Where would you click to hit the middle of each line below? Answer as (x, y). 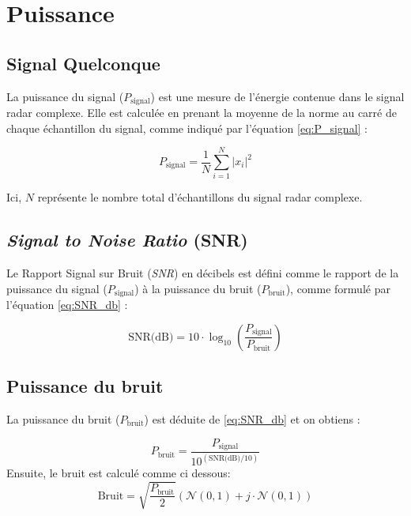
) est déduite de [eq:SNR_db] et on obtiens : (252, 418)
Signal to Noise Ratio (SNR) (127, 240)
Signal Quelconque (83, 63)
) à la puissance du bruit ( (198, 288)
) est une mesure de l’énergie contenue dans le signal (277, 96)
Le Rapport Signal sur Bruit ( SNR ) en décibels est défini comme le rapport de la (203, 273)
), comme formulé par (338, 288)
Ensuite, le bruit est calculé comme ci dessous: (119, 473)
